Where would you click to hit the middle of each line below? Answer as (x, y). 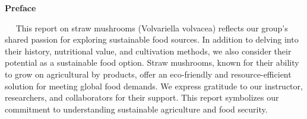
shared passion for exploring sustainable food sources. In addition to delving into (152, 39)
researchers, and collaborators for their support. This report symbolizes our (142, 97)
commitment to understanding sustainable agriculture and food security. (136, 109)
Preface (20, 8)
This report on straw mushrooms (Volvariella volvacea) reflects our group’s (152, 28)
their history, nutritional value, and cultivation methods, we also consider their (148, 51)
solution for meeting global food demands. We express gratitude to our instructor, (154, 86)
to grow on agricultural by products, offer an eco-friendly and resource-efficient (148, 74)
